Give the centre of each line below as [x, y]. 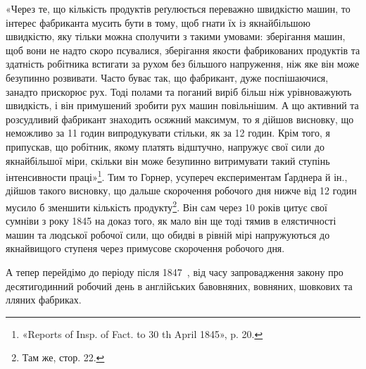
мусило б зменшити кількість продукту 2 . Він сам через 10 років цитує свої [166, 206]
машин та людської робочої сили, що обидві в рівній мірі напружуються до [168, 234]
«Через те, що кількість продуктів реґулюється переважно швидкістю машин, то [178, 8]
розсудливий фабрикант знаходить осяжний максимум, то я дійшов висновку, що [180, 119]
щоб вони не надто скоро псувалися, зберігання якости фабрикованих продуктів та [183, 50]
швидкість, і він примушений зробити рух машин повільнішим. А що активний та [182, 105]
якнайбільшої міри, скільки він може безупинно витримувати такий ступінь [168, 160]
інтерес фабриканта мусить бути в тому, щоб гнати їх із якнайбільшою [158, 22]
